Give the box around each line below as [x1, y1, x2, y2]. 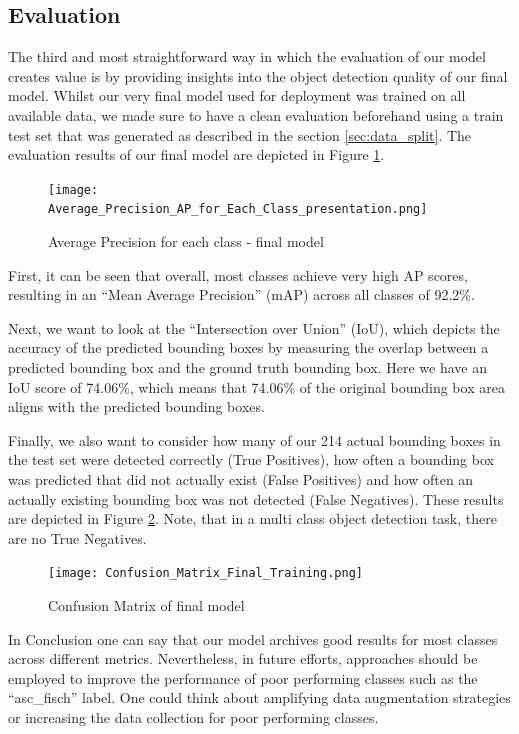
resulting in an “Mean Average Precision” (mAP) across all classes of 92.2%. [8, 284, 475, 305]
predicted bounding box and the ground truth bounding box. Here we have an [8, 357, 487, 378]
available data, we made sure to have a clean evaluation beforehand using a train [8, 104, 504, 125]
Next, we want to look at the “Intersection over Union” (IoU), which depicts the [8, 317, 500, 338]
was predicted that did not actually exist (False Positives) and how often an [8, 469, 474, 490]
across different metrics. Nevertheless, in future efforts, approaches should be [8, 648, 478, 669]
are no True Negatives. [8, 527, 147, 548]
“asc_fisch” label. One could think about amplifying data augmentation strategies [8, 687, 511, 708]
